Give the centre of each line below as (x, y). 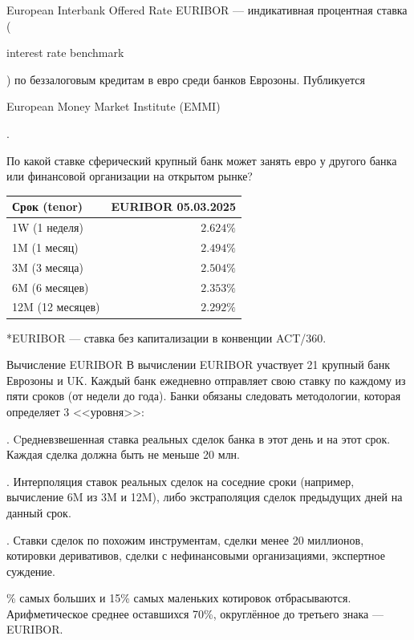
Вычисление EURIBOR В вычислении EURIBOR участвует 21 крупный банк (198, 365)
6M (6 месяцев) (51, 287)
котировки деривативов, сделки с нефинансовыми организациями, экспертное (196, 555)
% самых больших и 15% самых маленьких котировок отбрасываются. (179, 598)
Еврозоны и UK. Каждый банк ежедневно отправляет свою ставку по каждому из (206, 380)
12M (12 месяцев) (56, 307)
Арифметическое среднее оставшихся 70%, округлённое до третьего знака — (195, 613)
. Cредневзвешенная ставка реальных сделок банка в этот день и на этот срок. (199, 438)
